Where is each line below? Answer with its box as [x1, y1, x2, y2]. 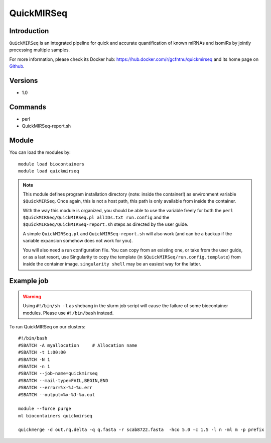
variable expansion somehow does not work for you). [23, 238, 133, 244]
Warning [23, 293, 41, 299]
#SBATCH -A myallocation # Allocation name [18, 342, 138, 348]
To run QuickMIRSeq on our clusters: [9, 324, 85, 329]
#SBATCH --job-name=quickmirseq [18, 371, 98, 377]
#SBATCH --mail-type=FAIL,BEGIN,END [18, 378, 108, 383]
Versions [9, 76, 38, 85]
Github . [9, 63, 25, 69]
